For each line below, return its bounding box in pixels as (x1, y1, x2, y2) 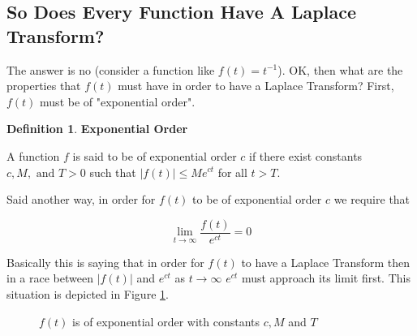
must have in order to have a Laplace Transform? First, (118, 77, 394, 94)
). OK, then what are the (277, 61, 403, 78)
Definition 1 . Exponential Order (6, 120, 188, 137)
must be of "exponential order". (40, 93, 196, 110)
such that (89, 163, 136, 180)
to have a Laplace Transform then (241, 253, 411, 270)
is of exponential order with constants (72, 312, 260, 330)
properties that (6, 77, 81, 94)
